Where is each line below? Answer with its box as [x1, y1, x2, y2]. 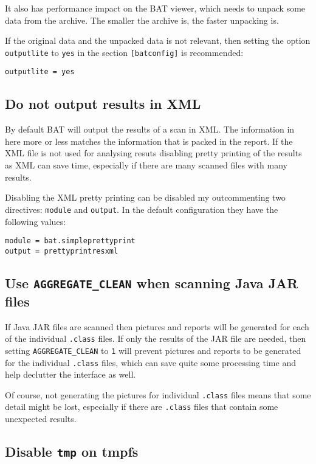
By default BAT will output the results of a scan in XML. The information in [5, 123, 295, 136]
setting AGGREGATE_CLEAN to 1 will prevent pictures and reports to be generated [5, 344, 301, 356]
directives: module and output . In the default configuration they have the [5, 203, 278, 215]
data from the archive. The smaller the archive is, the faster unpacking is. [5, 13, 279, 26]
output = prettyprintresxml [5, 246, 118, 255]
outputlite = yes [5, 68, 75, 77]
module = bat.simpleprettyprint [5, 237, 136, 246]
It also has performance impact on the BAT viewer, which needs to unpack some [5, 2, 306, 14]
